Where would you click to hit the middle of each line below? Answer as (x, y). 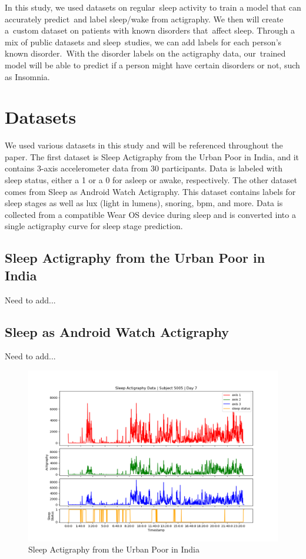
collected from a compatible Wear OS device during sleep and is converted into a (150, 214)
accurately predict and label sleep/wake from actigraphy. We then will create (144, 19)
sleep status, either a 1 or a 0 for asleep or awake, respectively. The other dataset (151, 180)
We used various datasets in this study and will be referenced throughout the (144, 145)
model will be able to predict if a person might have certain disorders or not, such (152, 64)
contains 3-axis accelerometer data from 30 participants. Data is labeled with (144, 168)
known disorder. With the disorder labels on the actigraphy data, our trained (145, 53)
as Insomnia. (27, 76)
